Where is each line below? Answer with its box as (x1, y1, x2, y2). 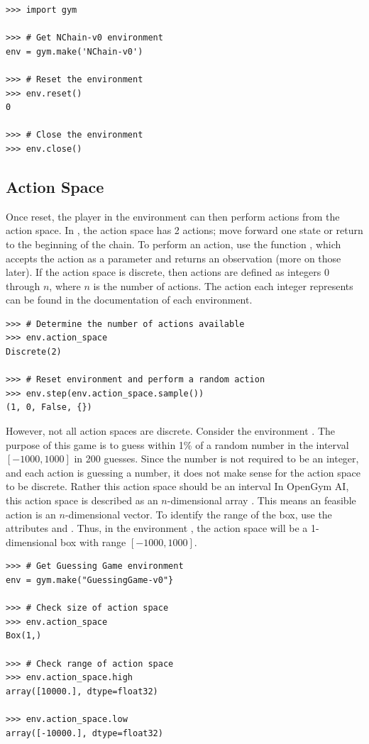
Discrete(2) (6, 347, 62, 357)
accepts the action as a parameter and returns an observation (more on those (6, 250, 341, 265)
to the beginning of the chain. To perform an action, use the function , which (6, 236, 341, 251)
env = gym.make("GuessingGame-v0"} (6, 574, 174, 585)
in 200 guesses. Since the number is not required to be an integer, (74, 451, 359, 466)
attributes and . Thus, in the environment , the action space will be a (6, 521, 308, 535)
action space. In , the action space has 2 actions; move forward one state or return (6, 223, 363, 238)
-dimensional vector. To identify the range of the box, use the (65, 506, 332, 521)
